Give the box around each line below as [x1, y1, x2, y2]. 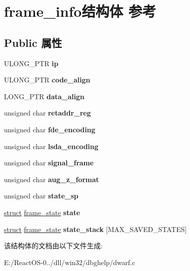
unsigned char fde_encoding [4, 124, 95, 134]
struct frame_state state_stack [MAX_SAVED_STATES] [4, 224, 187, 234]
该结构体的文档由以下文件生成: [4, 240, 103, 251]
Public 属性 [4, 35, 62, 50]
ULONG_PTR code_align [4, 75, 90, 85]
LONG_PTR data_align [4, 91, 85, 101]
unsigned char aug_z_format [4, 174, 99, 184]
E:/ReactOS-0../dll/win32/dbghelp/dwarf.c [4, 257, 135, 267]
